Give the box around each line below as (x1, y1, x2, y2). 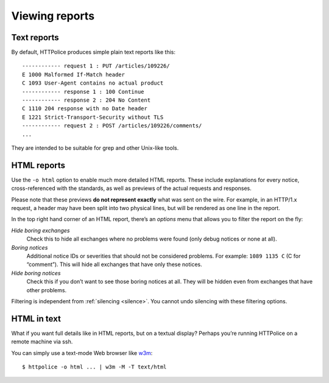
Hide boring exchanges (11, 227, 70, 234)
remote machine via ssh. (11, 338, 73, 345)
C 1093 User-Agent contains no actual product (22, 80, 164, 86)
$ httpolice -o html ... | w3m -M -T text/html (22, 364, 167, 371)
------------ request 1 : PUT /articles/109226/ (22, 63, 170, 69)
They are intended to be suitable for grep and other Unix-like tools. (11, 144, 179, 152)
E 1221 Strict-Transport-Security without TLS (22, 113, 164, 121)
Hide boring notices (11, 269, 61, 276)
